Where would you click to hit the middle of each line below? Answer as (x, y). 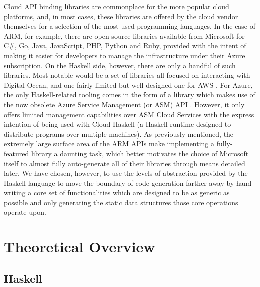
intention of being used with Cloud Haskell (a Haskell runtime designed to (118, 124)
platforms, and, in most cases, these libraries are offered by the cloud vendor (121, 16)
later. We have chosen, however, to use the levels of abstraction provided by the (126, 173)
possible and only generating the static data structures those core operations (121, 202)
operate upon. (25, 212)
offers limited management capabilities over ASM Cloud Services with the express (129, 114)
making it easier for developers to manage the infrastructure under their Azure (125, 55)
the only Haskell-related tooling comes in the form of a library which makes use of (130, 95)
